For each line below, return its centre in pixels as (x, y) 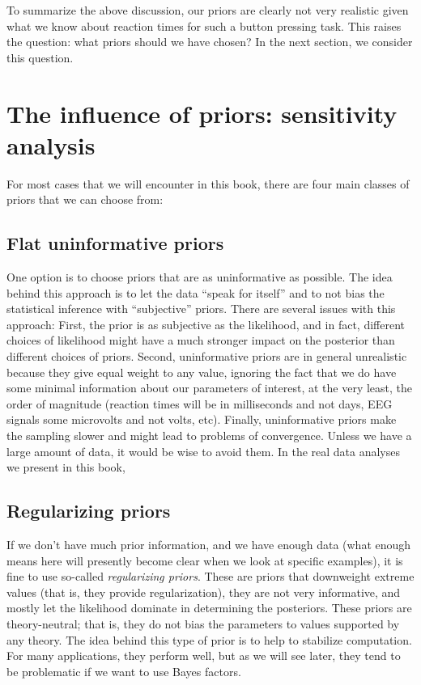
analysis (51, 144)
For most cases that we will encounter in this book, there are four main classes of (208, 183)
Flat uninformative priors (115, 243)
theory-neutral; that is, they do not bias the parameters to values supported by (203, 623)
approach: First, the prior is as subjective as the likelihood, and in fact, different (206, 324)
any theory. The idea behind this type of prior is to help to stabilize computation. (209, 639)
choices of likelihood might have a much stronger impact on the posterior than (201, 340)
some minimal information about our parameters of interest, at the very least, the (210, 388)
